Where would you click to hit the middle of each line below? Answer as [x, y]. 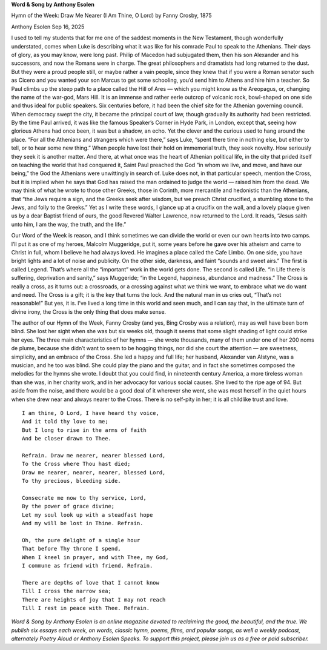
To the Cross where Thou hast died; [76, 464]
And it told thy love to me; [65, 422]
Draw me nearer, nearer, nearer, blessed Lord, [94, 472]
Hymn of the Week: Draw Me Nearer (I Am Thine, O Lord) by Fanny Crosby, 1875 [111, 16]
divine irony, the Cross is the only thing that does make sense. [89, 311]
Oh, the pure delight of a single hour [81, 540]
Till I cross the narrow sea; [67, 591]
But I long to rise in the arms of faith [84, 430]
